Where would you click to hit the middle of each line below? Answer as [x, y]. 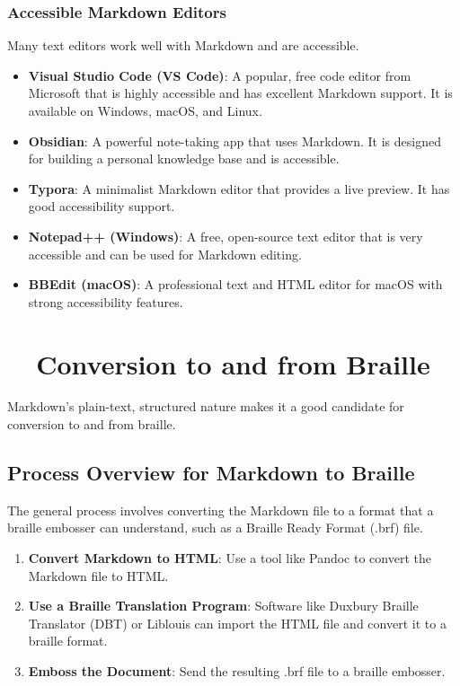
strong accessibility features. [106, 301]
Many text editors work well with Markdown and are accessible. [183, 45]
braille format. [68, 641]
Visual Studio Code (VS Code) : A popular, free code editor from [220, 75]
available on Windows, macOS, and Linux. [145, 110]
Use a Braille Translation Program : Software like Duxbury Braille [223, 606]
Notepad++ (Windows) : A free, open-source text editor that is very [226, 236]
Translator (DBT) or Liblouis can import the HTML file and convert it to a [237, 623]
